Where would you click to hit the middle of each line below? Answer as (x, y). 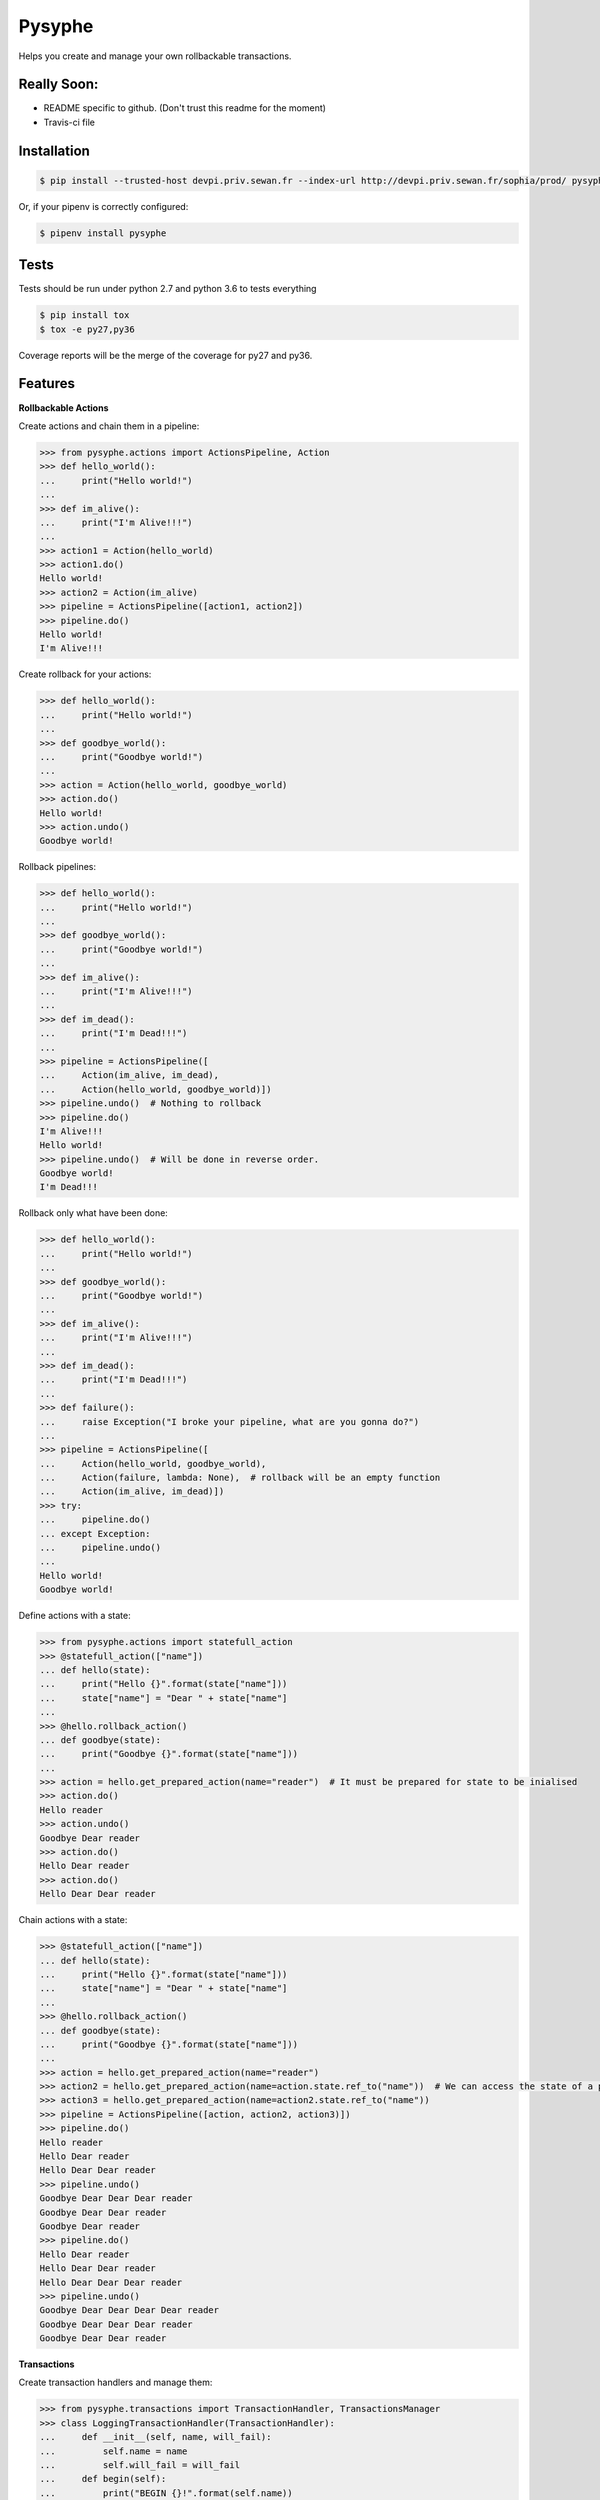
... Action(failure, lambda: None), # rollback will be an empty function (240, 1478)
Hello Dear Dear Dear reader (111, 2282)
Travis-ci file (69, 122)
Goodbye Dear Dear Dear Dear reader (129, 2310)
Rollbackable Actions (63, 407)
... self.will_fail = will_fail (139, 2465)
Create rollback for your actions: (85, 674)
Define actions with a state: (75, 1616)
